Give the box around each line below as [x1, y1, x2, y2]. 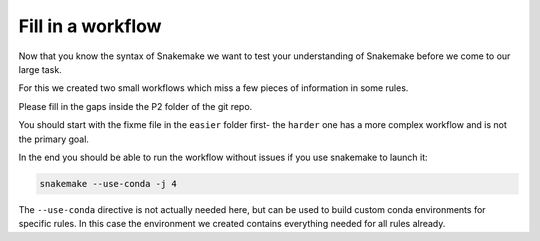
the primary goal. [18, 133, 90, 145]
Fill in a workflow [18, 15, 162, 37]
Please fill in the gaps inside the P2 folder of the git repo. [18, 100, 253, 112]
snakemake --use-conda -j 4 [39, 178, 177, 189]
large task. [18, 63, 62, 75]
